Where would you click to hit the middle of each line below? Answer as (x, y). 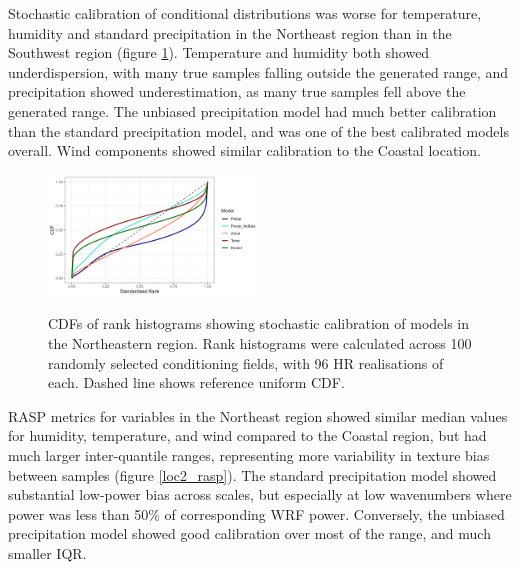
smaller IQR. (47, 552)
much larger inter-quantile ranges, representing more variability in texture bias (249, 455)
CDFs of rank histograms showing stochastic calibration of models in (259, 323)
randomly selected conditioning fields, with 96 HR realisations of (246, 362)
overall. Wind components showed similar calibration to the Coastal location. (244, 150)
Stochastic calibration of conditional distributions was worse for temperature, (245, 13)
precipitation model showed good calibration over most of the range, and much (249, 533)
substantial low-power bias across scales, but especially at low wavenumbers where (260, 494)
